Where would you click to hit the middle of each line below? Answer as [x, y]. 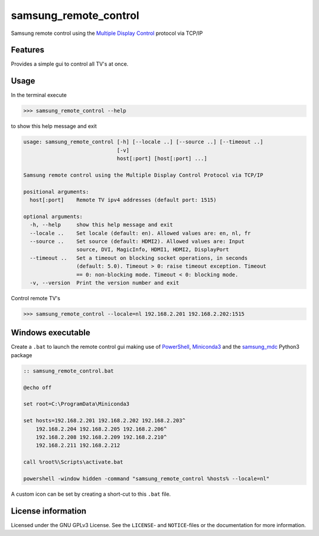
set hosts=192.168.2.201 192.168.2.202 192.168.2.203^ [104, 421]
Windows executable [51, 333]
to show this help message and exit [54, 126]
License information [49, 511]
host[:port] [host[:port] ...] [162, 159]
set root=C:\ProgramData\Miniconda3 [77, 404]
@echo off [38, 387]
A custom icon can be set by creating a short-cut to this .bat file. [91, 494]
